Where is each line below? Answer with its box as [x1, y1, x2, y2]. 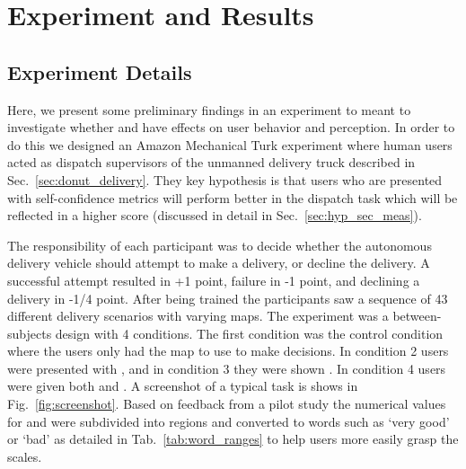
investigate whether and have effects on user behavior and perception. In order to [7, 118, 455, 137]
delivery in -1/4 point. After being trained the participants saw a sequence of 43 [7, 288, 448, 307]
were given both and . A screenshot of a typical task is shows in [7, 376, 358, 395]
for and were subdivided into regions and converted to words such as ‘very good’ [7, 411, 450, 430]
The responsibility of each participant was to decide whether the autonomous [7, 235, 432, 254]
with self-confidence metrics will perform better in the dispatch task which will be [7, 188, 458, 207]
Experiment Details [7, 58, 192, 85]
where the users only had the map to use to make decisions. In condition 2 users [7, 341, 449, 360]
